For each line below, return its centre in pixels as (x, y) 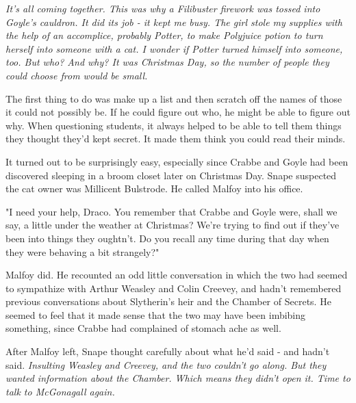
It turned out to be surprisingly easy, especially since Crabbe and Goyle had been (177, 161)
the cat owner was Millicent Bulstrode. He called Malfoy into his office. (154, 188)
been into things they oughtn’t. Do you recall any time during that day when (167, 238)
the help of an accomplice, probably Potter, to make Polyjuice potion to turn (164, 35)
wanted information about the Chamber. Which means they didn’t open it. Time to (178, 378)
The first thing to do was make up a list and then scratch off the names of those (174, 98)
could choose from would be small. (77, 75)
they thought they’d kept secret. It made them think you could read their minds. (176, 139)
